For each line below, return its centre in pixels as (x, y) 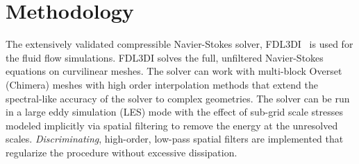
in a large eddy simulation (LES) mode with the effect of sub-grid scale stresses (174, 112)
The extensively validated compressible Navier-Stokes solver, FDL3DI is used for (179, 44)
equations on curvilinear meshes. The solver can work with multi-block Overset (174, 71)
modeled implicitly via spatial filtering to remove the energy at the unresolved (172, 125)
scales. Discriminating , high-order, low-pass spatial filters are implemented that (175, 139)
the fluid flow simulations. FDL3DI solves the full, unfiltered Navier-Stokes (165, 57)
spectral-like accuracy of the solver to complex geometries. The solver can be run (178, 98)
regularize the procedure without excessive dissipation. (122, 152)
